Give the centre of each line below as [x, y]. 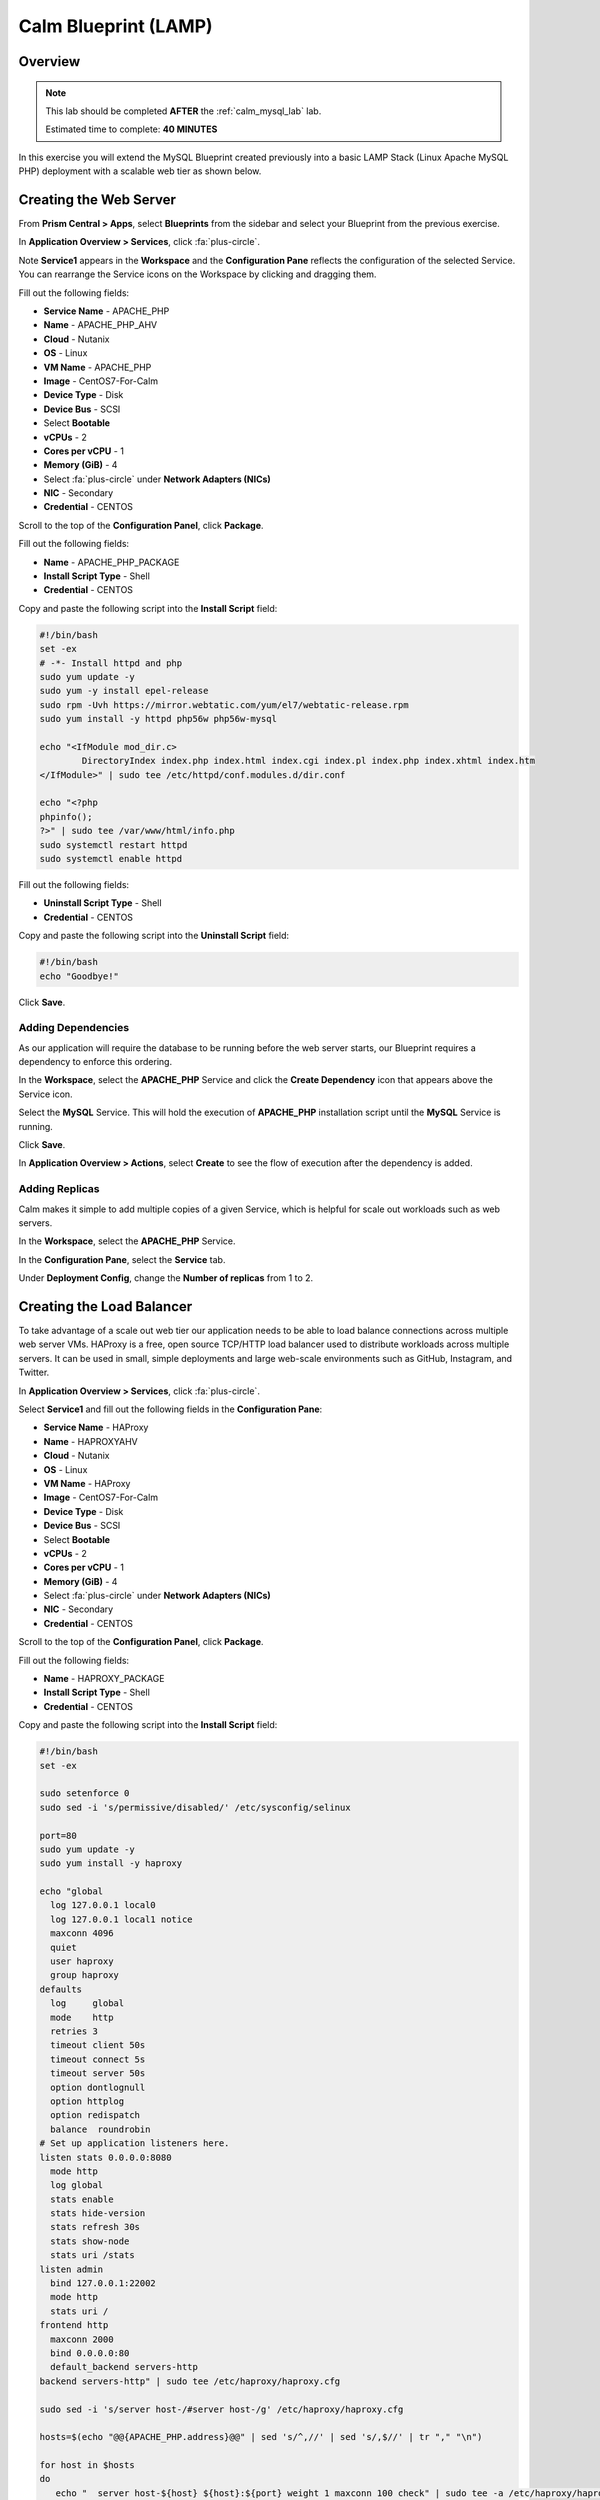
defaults [61, 1989]
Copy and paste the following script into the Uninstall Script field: [154, 936]
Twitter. [34, 1372]
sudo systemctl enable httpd [111, 859]
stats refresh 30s [95, 2227]
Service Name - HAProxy [96, 1427]
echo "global [71, 1891]
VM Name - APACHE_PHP [97, 367]
